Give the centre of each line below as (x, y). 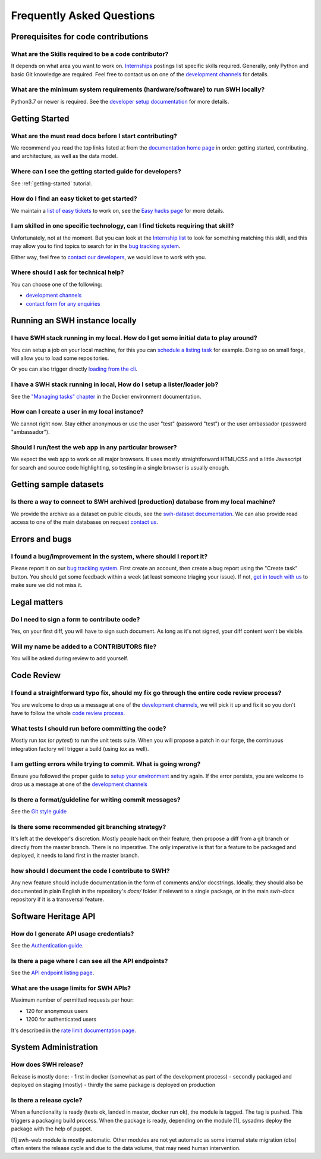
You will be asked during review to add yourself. (70, 658)
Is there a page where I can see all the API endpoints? (89, 961)
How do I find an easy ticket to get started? (74, 198)
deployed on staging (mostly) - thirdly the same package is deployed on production (113, 1085)
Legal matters (37, 602)
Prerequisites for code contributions (80, 37)
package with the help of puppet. (52, 1129)
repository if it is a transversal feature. (58, 899)
